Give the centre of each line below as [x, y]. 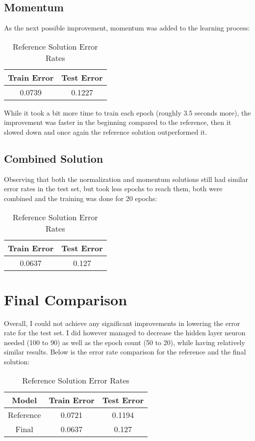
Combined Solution [54, 158]
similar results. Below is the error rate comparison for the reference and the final [125, 352]
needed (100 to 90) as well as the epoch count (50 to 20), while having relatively [125, 342]
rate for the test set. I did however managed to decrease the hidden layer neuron [125, 333]
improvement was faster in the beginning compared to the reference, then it [118, 122]
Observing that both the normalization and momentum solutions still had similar [126, 179]
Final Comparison [66, 299]
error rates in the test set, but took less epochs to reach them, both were [113, 189]
